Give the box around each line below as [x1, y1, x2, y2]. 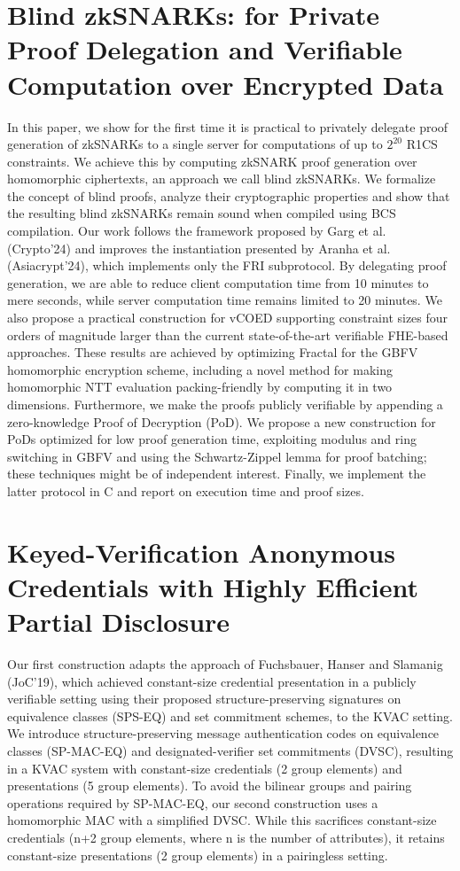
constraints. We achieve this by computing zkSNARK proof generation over [7, 152, 417, 170]
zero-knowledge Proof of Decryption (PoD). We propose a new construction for [7, 412, 436, 431]
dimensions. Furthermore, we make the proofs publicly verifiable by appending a [7, 395, 443, 413]
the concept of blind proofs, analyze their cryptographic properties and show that [7, 186, 450, 205]
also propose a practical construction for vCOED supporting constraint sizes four [7, 308, 448, 327]
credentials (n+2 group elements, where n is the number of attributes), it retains [7, 828, 445, 846]
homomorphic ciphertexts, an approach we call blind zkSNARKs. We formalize [7, 169, 436, 188]
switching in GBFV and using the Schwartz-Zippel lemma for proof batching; [7, 447, 427, 465]
